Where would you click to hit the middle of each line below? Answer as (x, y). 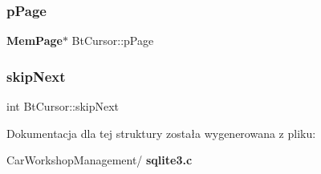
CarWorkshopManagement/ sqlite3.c (100, 160)
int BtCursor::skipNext (63, 106)
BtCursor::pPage (113, 40)
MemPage (35, 40)
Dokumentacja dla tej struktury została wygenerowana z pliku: (161, 133)
